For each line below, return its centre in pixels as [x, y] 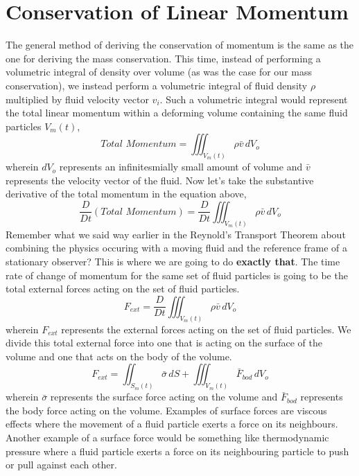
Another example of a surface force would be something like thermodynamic [167, 438]
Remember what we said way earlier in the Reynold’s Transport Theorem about [176, 234]
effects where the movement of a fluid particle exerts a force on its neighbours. [172, 424]
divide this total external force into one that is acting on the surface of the [164, 343]
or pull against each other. [61, 465]
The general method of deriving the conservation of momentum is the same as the [180, 45]
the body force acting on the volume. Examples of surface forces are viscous [166, 410]
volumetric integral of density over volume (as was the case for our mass [159, 72]
